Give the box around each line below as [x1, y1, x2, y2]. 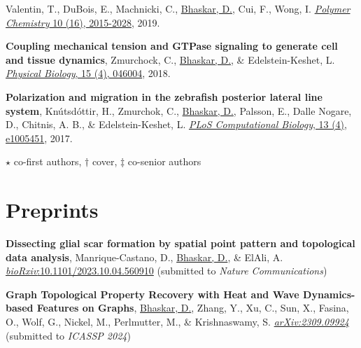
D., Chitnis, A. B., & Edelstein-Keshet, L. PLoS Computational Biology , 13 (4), [6, 117, 347, 132]
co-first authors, [13, 154, 82, 169]
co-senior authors [127, 154, 201, 169]
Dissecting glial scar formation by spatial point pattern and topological [6, 236, 355, 251]
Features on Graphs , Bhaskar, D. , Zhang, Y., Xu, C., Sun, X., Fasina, [36, 300, 349, 315]
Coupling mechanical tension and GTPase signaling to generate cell [6, 39, 338, 53]
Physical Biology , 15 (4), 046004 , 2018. [6, 66, 171, 81]
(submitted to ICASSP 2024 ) [6, 328, 131, 342]
